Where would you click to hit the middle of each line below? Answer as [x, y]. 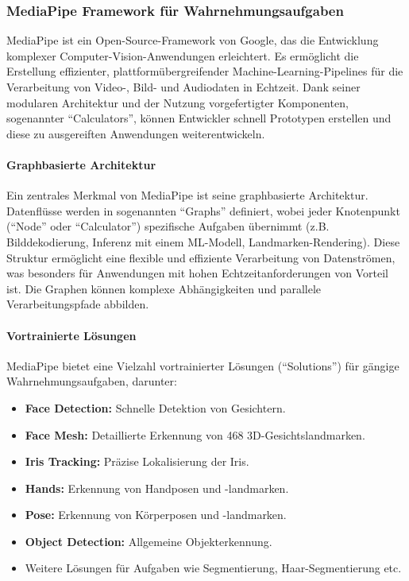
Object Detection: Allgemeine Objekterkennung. [149, 541]
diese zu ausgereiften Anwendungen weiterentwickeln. [136, 133]
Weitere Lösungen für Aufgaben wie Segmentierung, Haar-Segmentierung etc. [213, 568]
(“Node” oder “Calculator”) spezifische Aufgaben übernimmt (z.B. [168, 226]
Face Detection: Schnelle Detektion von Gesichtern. [155, 407]
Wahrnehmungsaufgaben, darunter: [92, 381]
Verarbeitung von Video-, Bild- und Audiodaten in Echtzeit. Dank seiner [183, 87]
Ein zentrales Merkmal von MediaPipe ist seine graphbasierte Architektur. [187, 195]
